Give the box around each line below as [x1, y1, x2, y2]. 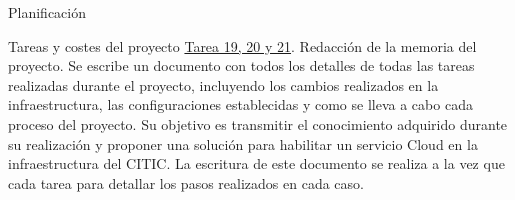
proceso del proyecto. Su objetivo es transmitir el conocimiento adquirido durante [8, 113, 508, 134]
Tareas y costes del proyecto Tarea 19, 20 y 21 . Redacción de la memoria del [8, 35, 477, 56]
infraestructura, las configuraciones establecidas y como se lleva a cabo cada [8, 94, 473, 115]
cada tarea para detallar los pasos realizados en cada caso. [8, 172, 364, 193]
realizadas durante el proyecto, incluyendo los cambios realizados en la [8, 74, 439, 95]
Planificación [8, 2, 86, 22]
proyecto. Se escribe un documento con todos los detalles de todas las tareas [8, 55, 475, 76]
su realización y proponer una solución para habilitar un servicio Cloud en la [8, 133, 478, 154]
